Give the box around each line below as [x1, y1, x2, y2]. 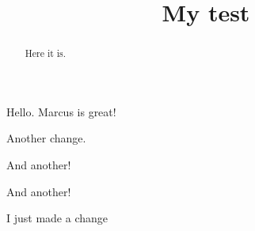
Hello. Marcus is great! [6, 103, 116, 119]
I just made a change [6, 210, 108, 226]
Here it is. [25, 47, 67, 60]
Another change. [6, 130, 86, 146]
